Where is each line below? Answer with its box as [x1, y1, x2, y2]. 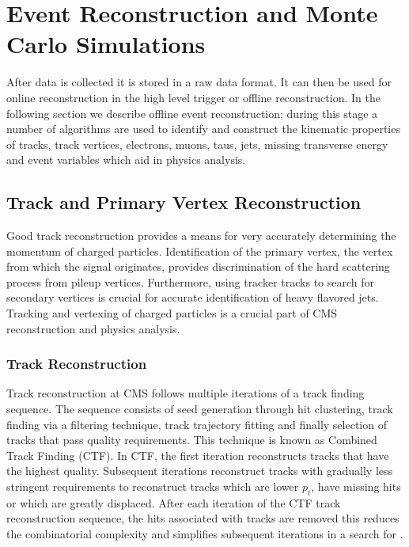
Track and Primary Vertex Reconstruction [6, 190, 362, 215]
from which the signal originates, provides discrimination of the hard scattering [6, 258, 390, 275]
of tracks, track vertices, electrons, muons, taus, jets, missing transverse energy [6, 135, 388, 152]
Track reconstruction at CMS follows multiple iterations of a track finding [6, 385, 365, 401]
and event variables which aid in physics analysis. [6, 151, 246, 168]
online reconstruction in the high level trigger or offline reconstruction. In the [6, 89, 381, 105]
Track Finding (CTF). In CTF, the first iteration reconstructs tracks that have [6, 446, 389, 463]
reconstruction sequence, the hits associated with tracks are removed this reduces [6, 510, 400, 526]
